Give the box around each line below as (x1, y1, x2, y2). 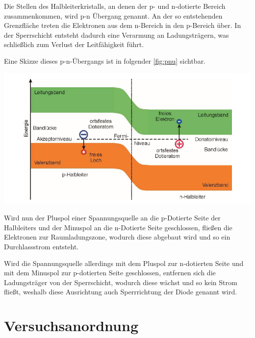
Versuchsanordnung (4, 315, 138, 336)
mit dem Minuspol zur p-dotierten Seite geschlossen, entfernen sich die (4, 267, 216, 278)
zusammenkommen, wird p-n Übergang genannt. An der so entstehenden (4, 10, 223, 21)
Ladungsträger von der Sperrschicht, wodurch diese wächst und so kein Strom (4, 277, 237, 287)
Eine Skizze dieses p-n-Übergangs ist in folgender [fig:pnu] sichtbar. (4, 55, 206, 66)
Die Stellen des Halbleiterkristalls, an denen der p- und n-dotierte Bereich (4, 1, 226, 11)
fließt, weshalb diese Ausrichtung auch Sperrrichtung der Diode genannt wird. (4, 287, 237, 297)
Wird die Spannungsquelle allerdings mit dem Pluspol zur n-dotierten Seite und (4, 258, 244, 268)
